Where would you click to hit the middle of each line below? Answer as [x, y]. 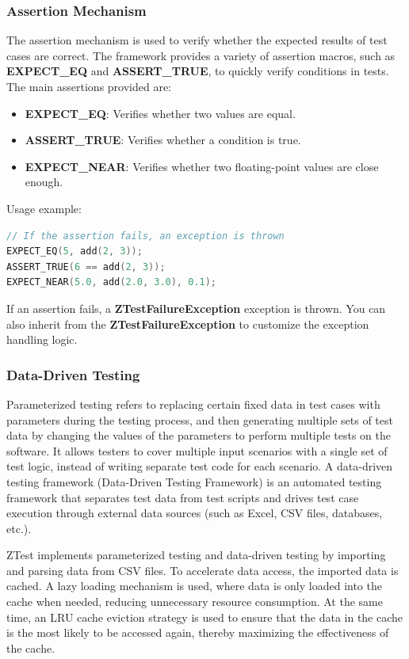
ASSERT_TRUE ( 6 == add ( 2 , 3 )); [86, 267]
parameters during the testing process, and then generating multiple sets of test [200, 419]
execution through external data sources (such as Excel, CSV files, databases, [195, 513]
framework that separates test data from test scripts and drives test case [183, 497]
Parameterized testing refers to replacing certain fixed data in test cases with [193, 404]
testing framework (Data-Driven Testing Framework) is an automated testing [194, 481]
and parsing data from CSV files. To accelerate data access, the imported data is [203, 570]
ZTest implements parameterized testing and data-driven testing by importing [196, 555]
